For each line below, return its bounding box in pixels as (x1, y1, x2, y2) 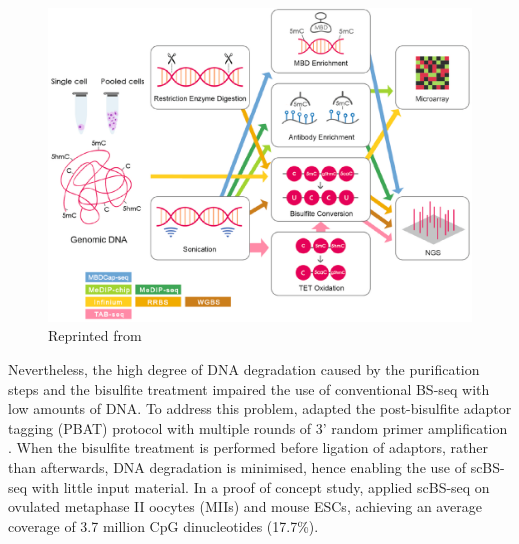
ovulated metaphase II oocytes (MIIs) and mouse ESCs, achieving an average (8, 496, 482, 517)
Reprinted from (48, 325, 142, 346)
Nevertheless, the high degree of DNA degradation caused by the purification (8, 359, 480, 380)
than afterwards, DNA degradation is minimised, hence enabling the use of (8, 457, 466, 478)
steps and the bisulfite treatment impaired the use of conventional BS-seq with (8, 378, 490, 399)
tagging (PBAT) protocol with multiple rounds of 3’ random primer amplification (8, 417, 508, 438)
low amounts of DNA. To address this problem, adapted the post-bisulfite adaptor (8, 398, 512, 419)
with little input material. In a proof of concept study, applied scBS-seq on (31, 476, 490, 497)
